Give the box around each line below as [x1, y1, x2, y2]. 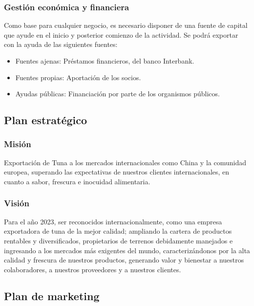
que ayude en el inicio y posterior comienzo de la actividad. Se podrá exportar [4, 29, 238, 40]
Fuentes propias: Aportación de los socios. [15, 72, 141, 82]
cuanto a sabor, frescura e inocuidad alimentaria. [4, 176, 150, 186]
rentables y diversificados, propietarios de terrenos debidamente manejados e [4, 235, 233, 245]
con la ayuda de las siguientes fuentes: [4, 39, 118, 49]
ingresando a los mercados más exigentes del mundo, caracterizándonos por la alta [4, 245, 250, 255]
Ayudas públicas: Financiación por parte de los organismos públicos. [15, 88, 220, 99]
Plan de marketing [4, 288, 100, 303]
